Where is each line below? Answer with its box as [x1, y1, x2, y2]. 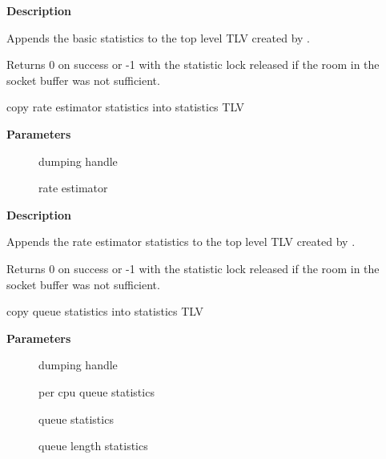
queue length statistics [38, 437, 148, 454]
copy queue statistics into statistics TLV [6, 303, 204, 320]
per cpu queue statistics [38, 383, 155, 400]
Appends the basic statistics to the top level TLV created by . [6, 29, 310, 46]
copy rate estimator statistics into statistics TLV [6, 99, 245, 115]
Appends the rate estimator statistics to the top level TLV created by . [6, 233, 356, 250]
